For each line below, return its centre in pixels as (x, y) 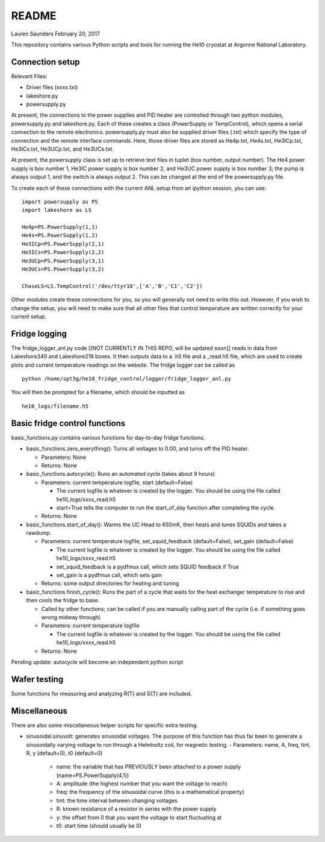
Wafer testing (37, 679)
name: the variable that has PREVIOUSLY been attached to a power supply (149, 767)
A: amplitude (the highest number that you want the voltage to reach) (142, 784)
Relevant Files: (29, 76)
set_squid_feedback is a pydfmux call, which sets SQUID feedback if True (147, 567)
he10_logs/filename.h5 (55, 406)
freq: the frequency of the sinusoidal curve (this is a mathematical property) (150, 792)
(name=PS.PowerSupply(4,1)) (93, 775)
